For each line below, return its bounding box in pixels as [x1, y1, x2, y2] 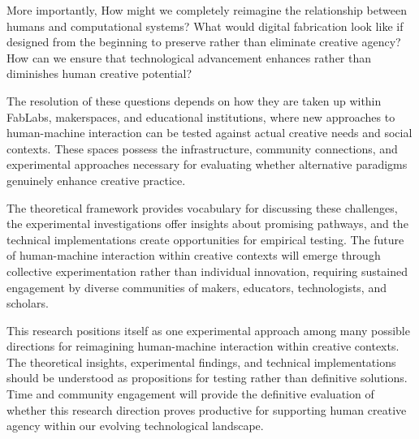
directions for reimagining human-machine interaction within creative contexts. [6, 338, 400, 355]
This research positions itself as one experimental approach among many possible [6, 321, 410, 338]
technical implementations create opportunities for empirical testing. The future [6, 230, 404, 247]
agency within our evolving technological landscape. [6, 417, 264, 434]
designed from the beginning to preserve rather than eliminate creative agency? [6, 33, 401, 50]
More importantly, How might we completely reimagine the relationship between [6, 2, 407, 18]
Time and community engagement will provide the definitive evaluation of [6, 385, 374, 402]
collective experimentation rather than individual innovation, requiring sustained [6, 262, 408, 279]
